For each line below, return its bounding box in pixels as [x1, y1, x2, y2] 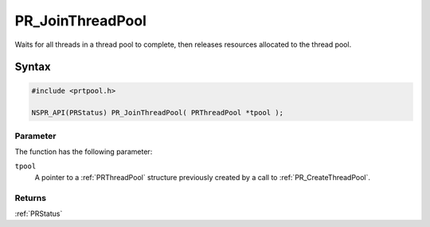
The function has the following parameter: [14, 147, 153, 156]
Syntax [14, 60, 51, 74]
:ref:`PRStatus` [14, 209, 63, 218]
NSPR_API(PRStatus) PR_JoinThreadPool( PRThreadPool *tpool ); [31, 108, 284, 117]
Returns [14, 192, 47, 203]
